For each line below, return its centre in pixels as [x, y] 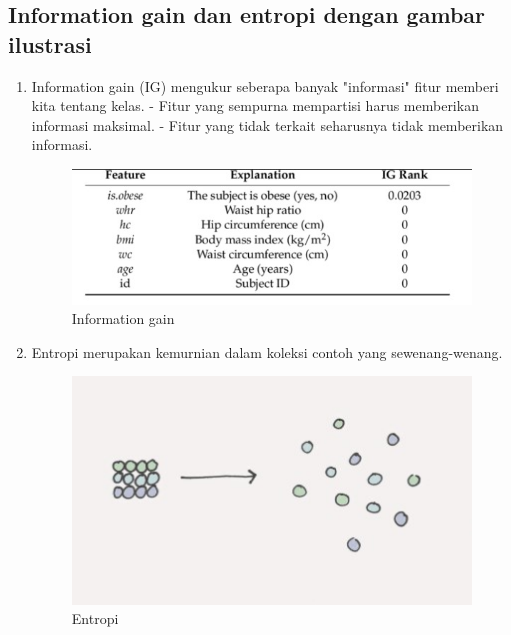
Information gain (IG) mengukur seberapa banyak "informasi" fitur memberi [265, 85]
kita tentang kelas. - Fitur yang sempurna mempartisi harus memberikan [255, 105]
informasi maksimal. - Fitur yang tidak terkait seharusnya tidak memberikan [267, 124]
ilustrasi [50, 43]
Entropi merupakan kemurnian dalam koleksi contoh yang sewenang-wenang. [267, 351]
